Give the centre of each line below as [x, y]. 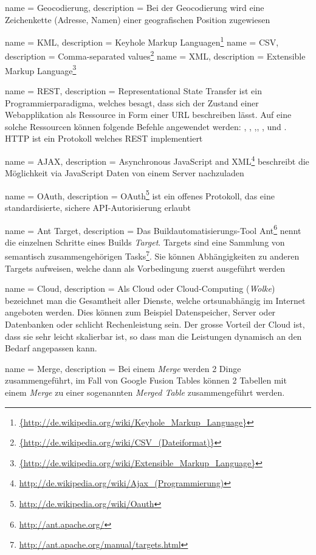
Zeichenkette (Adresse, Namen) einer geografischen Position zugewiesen [138, 19]
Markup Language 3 [41, 69]
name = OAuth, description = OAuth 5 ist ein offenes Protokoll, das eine [140, 195]
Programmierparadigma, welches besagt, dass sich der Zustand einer [132, 102]
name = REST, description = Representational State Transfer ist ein [134, 90]
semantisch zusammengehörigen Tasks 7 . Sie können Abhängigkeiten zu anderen [152, 255]
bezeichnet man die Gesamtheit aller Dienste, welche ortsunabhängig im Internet [155, 300]
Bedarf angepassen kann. [51, 348]
